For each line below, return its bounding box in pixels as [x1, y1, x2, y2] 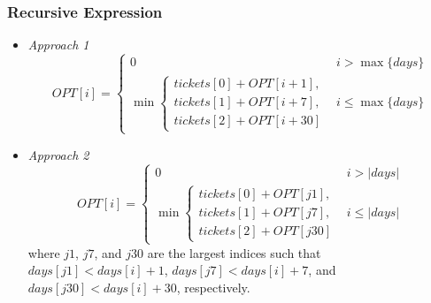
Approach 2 [27, 145, 89, 163]
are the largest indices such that [147, 243, 321, 261]
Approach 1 [27, 35, 89, 54]
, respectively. [176, 277, 250, 296]
